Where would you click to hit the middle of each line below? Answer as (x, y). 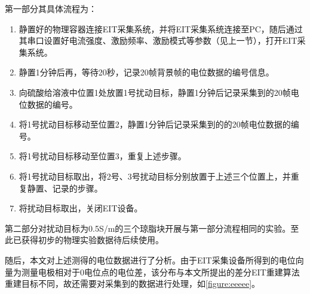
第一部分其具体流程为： (51, 8)
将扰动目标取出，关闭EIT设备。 (81, 208)
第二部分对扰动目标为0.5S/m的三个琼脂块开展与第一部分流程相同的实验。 (148, 228)
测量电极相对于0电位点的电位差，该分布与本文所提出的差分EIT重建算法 (160, 272)
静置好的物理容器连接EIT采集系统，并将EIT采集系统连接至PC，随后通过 (161, 28)
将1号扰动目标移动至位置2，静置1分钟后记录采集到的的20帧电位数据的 (155, 124)
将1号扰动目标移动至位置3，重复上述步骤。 (102, 156)
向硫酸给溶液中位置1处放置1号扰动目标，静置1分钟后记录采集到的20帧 (155, 92)
